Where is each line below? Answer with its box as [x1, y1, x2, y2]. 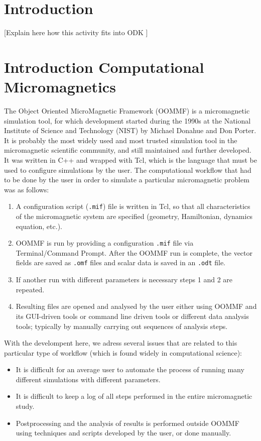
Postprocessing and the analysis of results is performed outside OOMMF [16, 417, 239, 428]
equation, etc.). [16, 220, 62, 231]
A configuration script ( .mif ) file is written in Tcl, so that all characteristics [16, 201, 250, 211]
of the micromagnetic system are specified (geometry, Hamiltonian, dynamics [16, 211, 253, 222]
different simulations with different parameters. [16, 374, 161, 384]
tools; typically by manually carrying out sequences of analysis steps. [16, 320, 228, 331]
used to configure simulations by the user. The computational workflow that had [4, 164, 251, 175]
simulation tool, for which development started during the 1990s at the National [4, 115, 251, 126]
